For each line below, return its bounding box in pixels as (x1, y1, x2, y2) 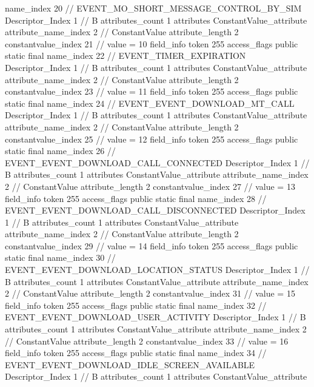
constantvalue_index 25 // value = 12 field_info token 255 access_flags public (5, 132, 298, 145)
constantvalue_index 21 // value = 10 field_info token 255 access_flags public (5, 37, 298, 50)
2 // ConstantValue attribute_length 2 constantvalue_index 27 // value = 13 (5, 180, 295, 192)
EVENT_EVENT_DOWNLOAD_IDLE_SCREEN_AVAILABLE (5, 358, 255, 371)
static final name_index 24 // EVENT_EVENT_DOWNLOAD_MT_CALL (5, 96, 295, 109)
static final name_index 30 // (5, 251, 116, 264)
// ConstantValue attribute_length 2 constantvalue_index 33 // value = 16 (5, 334, 289, 347)
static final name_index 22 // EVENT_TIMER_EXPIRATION (5, 49, 246, 62)
